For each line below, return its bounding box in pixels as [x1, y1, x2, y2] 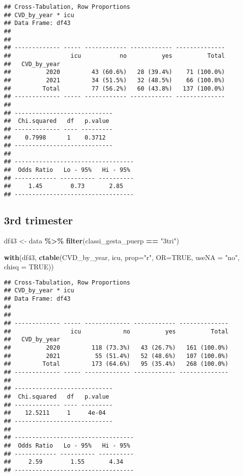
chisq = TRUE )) [4, 262, 54, 272]
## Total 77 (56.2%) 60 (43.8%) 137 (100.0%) [4, 85, 225, 92]
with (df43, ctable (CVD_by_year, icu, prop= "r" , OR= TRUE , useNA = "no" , [4, 252, 240, 262]
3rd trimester [4, 213, 73, 228]
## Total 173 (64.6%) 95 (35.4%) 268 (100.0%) [4, 360, 229, 368]
